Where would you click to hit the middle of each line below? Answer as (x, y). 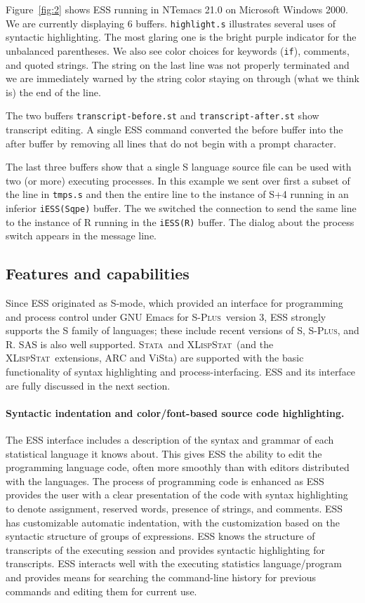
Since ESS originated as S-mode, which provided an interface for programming (174, 303)
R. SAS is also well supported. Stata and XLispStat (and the (140, 344)
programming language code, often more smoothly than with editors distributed (178, 467)
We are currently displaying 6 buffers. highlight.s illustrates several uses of (171, 23)
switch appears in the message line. (81, 236)
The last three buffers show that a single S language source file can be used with (179, 167)
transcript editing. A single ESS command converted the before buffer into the (174, 129)
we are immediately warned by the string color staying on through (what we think (182, 78)
